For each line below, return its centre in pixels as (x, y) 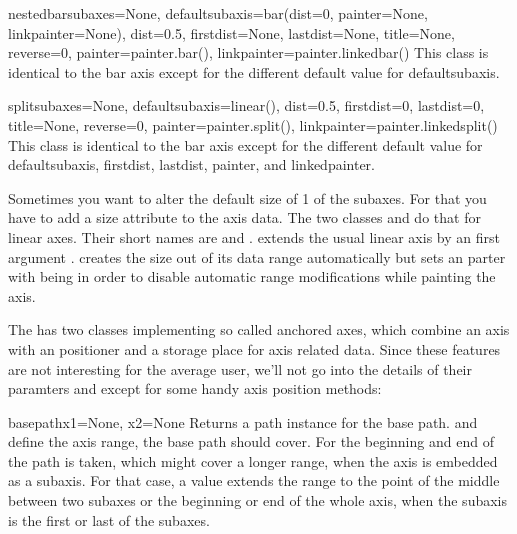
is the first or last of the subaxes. (109, 519)
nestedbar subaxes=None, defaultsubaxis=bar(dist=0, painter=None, (218, 13)
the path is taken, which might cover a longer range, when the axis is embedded (253, 460)
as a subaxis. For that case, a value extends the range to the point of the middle (254, 480)
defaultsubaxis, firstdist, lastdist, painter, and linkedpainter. (191, 164)
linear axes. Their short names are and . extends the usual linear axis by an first (254, 236)
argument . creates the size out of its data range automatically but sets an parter (257, 256)
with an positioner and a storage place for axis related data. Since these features (254, 348)
